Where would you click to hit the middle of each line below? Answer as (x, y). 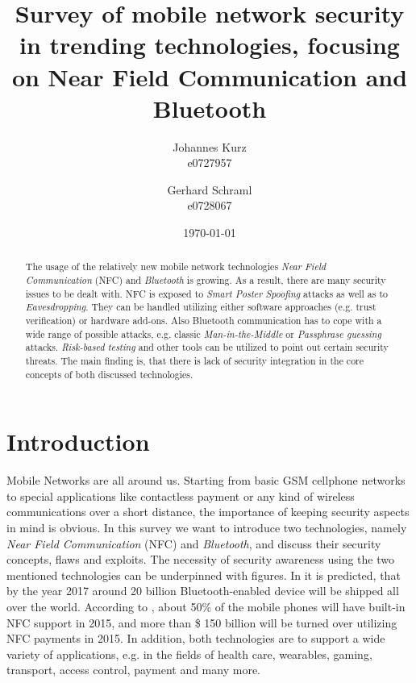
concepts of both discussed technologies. (109, 374)
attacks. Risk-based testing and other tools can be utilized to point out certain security (207, 347)
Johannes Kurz (210, 146)
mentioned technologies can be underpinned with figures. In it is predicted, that (204, 575)
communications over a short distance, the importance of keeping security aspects (208, 512)
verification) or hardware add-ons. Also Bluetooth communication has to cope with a (204, 321)
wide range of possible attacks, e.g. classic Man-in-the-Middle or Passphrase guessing (203, 333)
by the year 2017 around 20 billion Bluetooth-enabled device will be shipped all (203, 591)
